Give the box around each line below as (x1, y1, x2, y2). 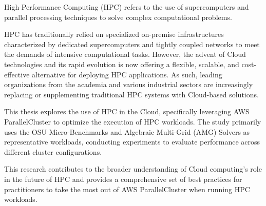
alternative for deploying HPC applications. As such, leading (32, 69, 222, 79)
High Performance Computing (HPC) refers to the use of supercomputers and (4, 2, 249, 12)
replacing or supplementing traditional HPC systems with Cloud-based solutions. (4, 89, 259, 99)
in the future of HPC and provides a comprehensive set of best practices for (4, 173, 242, 184)
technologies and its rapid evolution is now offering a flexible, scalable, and (4, 58, 239, 69)
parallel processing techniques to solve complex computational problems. (4, 11, 232, 22)
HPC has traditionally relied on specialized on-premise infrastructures (4, 29, 224, 39)
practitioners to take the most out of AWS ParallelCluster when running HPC (4, 183, 250, 194)
